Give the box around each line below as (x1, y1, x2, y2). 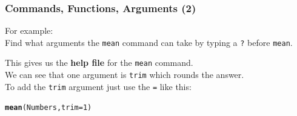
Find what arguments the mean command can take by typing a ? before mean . (5, 36, 293, 48)
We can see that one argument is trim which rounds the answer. (5, 68, 244, 81)
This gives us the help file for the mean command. (5, 56, 193, 69)
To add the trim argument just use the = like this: (5, 80, 192, 92)
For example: (5, 24, 53, 37)
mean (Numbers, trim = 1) (5, 103, 92, 112)
